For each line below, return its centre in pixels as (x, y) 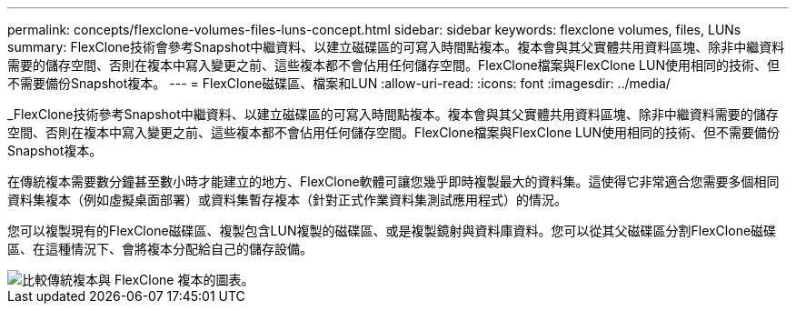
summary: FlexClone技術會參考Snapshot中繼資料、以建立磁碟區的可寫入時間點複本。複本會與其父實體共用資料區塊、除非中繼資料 (396, 47)
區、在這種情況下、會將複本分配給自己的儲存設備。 (160, 249)
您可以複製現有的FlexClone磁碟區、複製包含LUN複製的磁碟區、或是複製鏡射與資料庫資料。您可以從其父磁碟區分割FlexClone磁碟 (392, 231)
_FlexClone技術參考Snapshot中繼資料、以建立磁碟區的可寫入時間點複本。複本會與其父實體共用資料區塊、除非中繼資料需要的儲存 (393, 114)
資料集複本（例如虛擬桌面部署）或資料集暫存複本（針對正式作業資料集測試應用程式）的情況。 (287, 200)
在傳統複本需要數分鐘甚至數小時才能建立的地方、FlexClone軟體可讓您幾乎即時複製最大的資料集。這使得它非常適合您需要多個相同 (393, 181)
